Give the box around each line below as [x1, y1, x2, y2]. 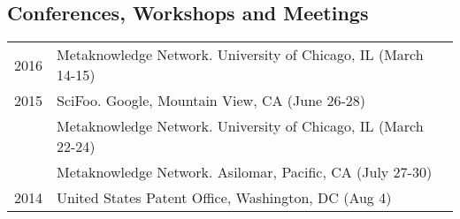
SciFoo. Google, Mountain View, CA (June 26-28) [57, 90, 366, 111]
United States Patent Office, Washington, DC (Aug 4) [57, 187, 392, 208]
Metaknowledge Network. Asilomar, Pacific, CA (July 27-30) [57, 162, 433, 183]
